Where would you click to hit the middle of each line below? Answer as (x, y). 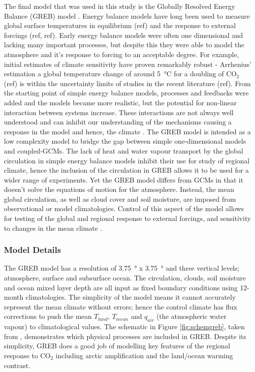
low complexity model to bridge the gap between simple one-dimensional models (125, 141)
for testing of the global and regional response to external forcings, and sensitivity (127, 218)
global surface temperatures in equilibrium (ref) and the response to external (120, 25)
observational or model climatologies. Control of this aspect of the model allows (124, 208)
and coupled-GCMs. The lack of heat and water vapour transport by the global (124, 150)
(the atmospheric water (191, 316)
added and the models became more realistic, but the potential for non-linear (120, 102)
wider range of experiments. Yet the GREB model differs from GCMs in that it (124, 179)
